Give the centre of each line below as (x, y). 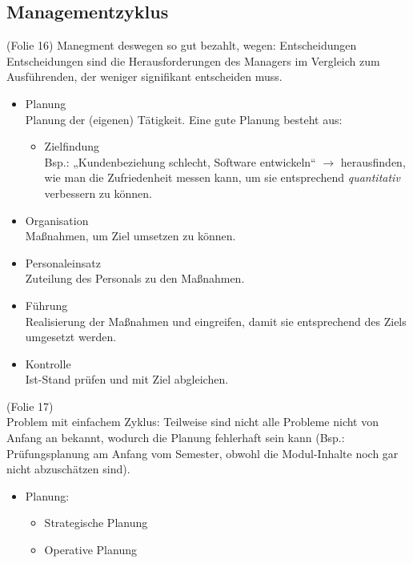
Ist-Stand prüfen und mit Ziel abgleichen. (127, 379)
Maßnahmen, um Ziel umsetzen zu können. (130, 236)
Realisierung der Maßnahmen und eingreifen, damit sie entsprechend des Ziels (216, 321)
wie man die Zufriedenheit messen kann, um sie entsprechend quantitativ (222, 177)
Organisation (57, 220)
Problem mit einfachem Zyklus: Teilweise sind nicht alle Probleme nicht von (193, 422)
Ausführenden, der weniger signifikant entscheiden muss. (144, 76)
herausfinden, (373, 161)
